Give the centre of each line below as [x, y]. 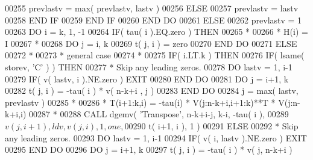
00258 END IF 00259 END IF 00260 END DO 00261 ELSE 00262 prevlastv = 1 [153, 20]
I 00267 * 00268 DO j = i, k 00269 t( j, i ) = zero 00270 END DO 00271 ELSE [151, 43]
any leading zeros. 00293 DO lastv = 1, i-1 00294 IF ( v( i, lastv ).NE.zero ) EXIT [156, 137]
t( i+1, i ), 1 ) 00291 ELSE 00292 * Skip [223, 125]
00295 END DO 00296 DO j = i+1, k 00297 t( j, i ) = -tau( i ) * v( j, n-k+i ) [149, 149]
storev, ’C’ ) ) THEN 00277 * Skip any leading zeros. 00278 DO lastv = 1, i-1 [149, 66]
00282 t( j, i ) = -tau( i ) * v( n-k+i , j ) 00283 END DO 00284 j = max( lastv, [152, 91]
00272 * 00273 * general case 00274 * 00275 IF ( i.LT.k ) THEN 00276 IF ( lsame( [155, 55]
